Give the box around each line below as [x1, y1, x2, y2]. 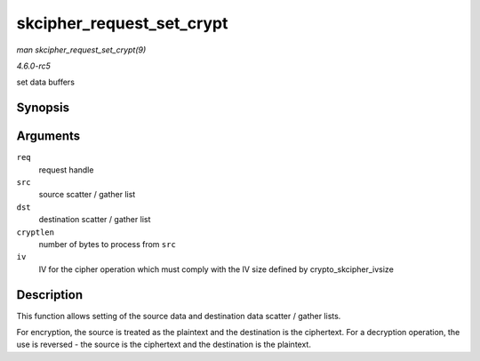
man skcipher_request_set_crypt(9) [16, 44, 147, 55]
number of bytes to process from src [38, 238, 177, 249]
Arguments [16, 129, 81, 144]
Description [16, 287, 84, 302]
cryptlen [16, 227, 55, 237]
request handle [38, 164, 94, 175]
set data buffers [16, 76, 76, 88]
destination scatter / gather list [38, 214, 151, 225]
